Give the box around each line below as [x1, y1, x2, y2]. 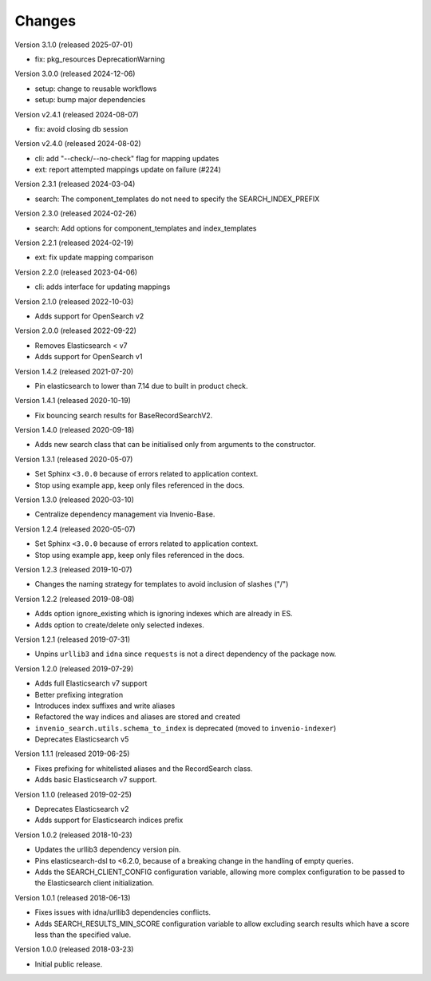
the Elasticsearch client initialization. [34, 878, 155, 888]
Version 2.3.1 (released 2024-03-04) [14, 180, 136, 189]
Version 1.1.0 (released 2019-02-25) [14, 789, 132, 799]
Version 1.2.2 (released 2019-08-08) [14, 594, 135, 603]
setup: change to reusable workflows [34, 84, 157, 93]
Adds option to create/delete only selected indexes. [34, 619, 205, 630]
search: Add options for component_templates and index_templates [34, 223, 257, 233]
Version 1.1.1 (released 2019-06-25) [14, 749, 130, 758]
